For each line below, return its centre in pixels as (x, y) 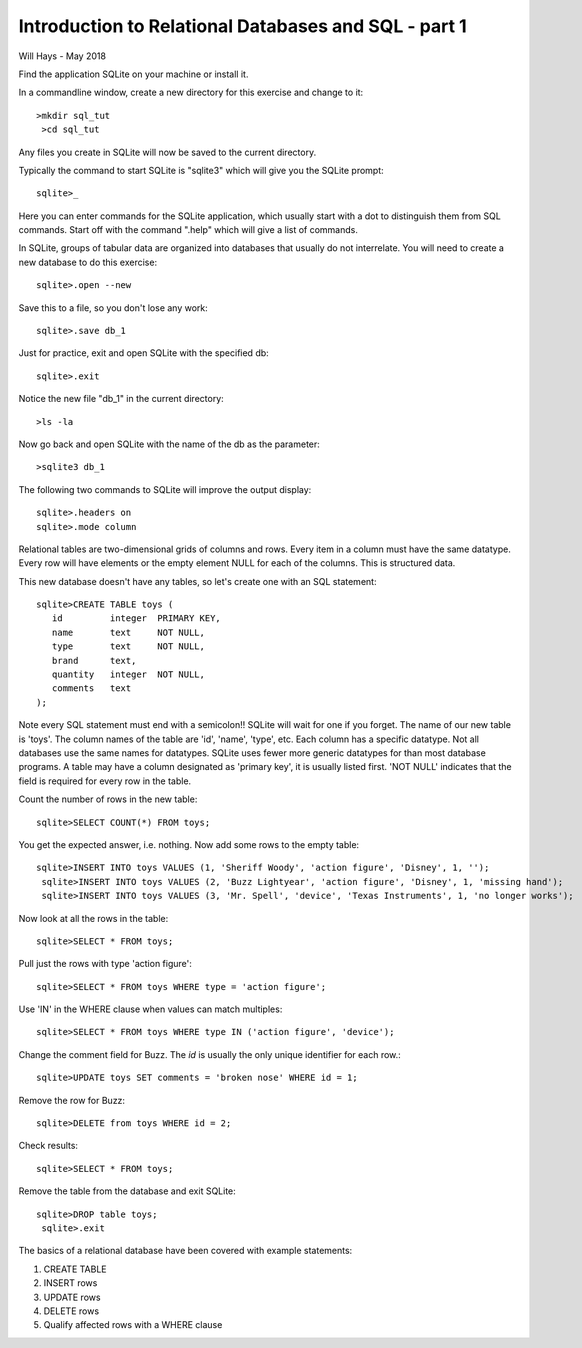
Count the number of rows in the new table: (108, 799)
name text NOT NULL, (128, 632)
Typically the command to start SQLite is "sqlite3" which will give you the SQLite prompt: (201, 170)
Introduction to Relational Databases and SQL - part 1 (242, 26)
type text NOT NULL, (128, 646)
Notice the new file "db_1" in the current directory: (121, 399)
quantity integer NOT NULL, (128, 674)
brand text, (94, 660)
